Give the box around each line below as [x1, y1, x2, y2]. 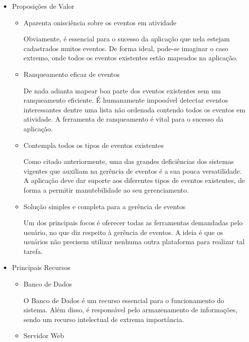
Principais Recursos [12, 262, 71, 272]
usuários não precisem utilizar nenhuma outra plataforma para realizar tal [23, 236, 245, 247]
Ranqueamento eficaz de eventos [23, 69, 120, 79]
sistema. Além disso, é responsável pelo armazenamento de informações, [23, 305, 238, 315]
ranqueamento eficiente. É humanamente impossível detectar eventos [23, 95, 228, 105]
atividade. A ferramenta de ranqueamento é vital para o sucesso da [23, 114, 224, 124]
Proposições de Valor [12, 1, 74, 11]
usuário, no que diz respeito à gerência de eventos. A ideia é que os [23, 227, 223, 237]
